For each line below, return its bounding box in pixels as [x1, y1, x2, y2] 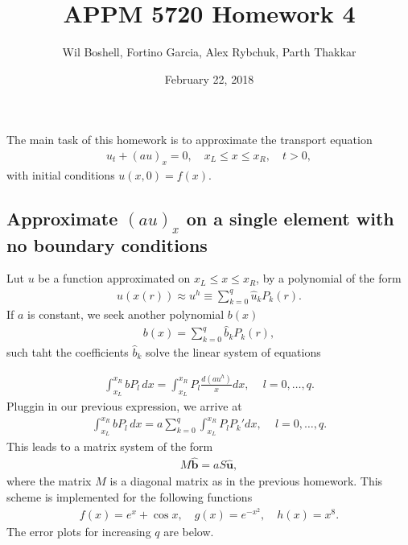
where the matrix [6, 473, 92, 489]
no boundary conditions [6, 232, 208, 257]
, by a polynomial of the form [256, 270, 402, 287]
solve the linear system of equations [146, 344, 321, 361]
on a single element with [186, 205, 394, 230]
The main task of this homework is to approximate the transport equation [6, 131, 373, 148]
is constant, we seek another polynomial [27, 306, 225, 323]
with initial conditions [6, 166, 115, 183]
